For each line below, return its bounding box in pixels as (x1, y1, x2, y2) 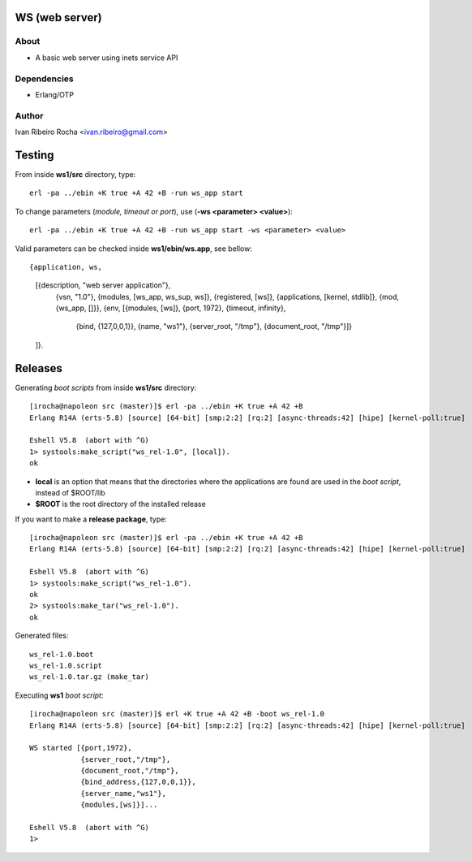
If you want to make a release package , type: (15, 514, 168, 524)
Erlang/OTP (35, 89, 75, 99)
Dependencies (15, 73, 75, 84)
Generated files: (15, 630, 69, 641)
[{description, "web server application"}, (35, 280, 171, 290)
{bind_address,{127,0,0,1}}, (80, 777, 196, 787)
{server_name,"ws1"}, (80, 789, 166, 798)
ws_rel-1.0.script (29, 660, 103, 670)
